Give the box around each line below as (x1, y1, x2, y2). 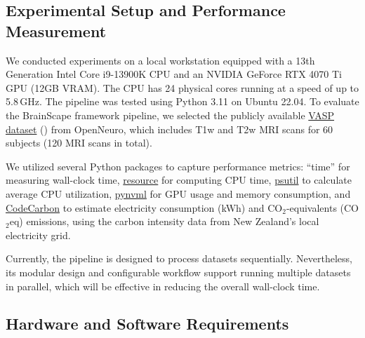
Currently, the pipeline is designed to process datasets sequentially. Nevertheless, (6, 251, 352, 266)
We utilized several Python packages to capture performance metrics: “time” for (6, 158, 350, 173)
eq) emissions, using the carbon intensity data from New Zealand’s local (9, 214, 319, 229)
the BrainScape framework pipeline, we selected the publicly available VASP (6, 107, 335, 122)
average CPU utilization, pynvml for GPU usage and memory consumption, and (6, 186, 351, 201)
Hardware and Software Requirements (6, 313, 289, 334)
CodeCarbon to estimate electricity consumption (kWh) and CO (6, 200, 283, 215)
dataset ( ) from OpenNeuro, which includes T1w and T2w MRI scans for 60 (6, 121, 333, 136)
